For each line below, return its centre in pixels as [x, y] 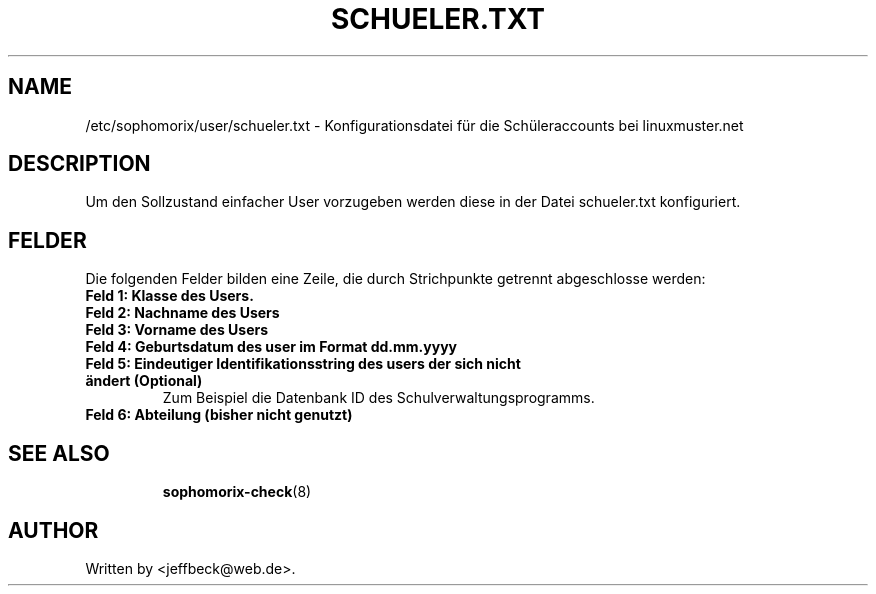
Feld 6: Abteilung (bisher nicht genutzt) [219, 415]
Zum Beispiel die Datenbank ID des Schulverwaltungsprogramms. [378, 398]
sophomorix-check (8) [237, 492]
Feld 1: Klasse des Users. [169, 296]
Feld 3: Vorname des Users [177, 330]
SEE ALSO [59, 453]
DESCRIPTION [79, 164]
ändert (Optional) [144, 381]
